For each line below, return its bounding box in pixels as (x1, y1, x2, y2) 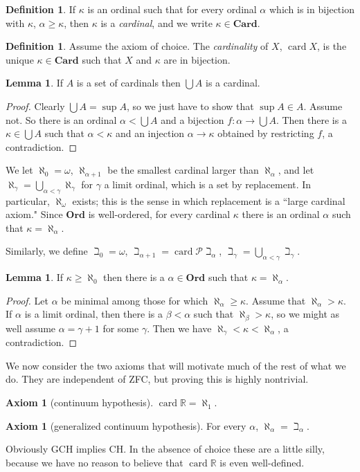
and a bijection (161, 112, 224, 127)
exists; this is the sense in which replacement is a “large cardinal (72, 193, 345, 208)
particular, (6, 193, 50, 208)
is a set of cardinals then (76, 75, 181, 90)
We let (6, 163, 33, 177)
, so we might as (271, 307, 340, 321)
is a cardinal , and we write (100, 15, 213, 30)
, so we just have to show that (127, 98, 254, 113)
